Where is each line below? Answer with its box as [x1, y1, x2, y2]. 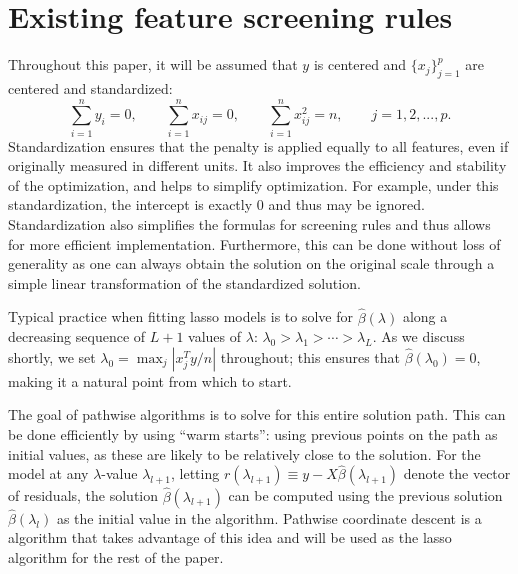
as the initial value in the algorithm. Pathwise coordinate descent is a [56, 507, 482, 528]
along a [402, 306, 448, 327]
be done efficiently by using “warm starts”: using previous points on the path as [8, 423, 498, 444]
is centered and [313, 54, 407, 75]
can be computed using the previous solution [228, 485, 503, 506]
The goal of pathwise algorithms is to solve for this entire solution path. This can [8, 404, 506, 425]
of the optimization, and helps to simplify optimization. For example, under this [8, 174, 499, 195]
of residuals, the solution [8, 485, 159, 506]
